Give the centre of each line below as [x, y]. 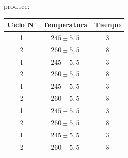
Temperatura [65, 25]
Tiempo [108, 25]
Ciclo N [21, 25]
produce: [17, 6]
